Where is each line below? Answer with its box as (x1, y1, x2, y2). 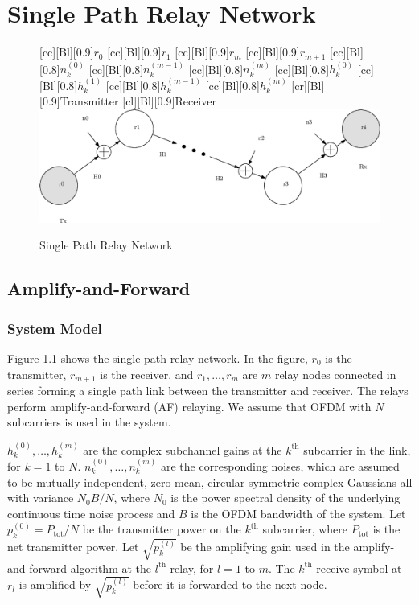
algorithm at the (70, 559, 152, 576)
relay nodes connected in (274, 365, 396, 382)
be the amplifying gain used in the (180, 538, 350, 555)
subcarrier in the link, (303, 441, 411, 458)
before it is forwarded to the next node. (133, 576, 327, 593)
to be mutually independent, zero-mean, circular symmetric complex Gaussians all (7, 473, 413, 490)
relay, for (170, 559, 214, 576)
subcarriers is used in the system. (7, 414, 171, 430)
